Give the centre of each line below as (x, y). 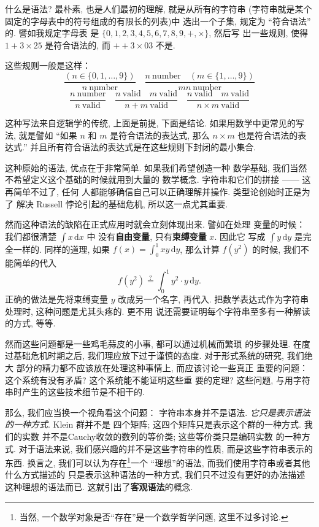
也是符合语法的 (268, 135)
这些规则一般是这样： (48, 65)
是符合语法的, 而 (78, 44)
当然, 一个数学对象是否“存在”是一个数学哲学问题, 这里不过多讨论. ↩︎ (154, 516)
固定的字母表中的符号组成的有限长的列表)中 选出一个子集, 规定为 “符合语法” (158, 21)
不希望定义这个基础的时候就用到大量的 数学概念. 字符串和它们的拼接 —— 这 (158, 179)
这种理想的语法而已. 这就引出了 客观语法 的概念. (99, 487)
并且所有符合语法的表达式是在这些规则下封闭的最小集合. (143, 147)
